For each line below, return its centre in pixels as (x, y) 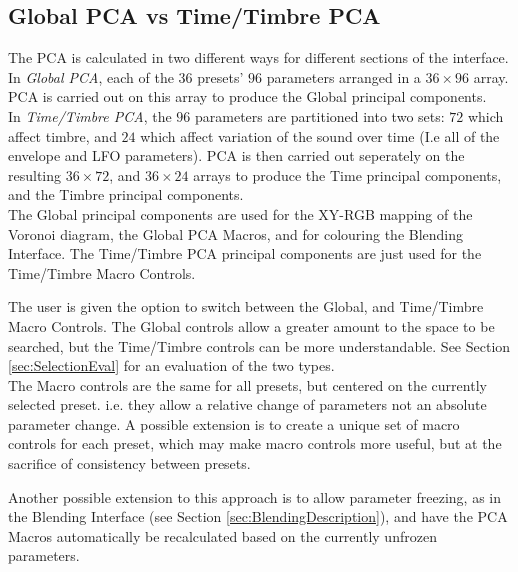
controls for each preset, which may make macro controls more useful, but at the (255, 443)
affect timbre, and (62, 135)
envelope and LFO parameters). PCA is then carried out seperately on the (236, 155)
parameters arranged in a (343, 76)
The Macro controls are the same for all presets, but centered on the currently (247, 384)
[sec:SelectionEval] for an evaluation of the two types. (171, 365)
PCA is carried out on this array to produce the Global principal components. (247, 96)
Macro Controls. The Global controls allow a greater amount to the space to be (251, 325)
